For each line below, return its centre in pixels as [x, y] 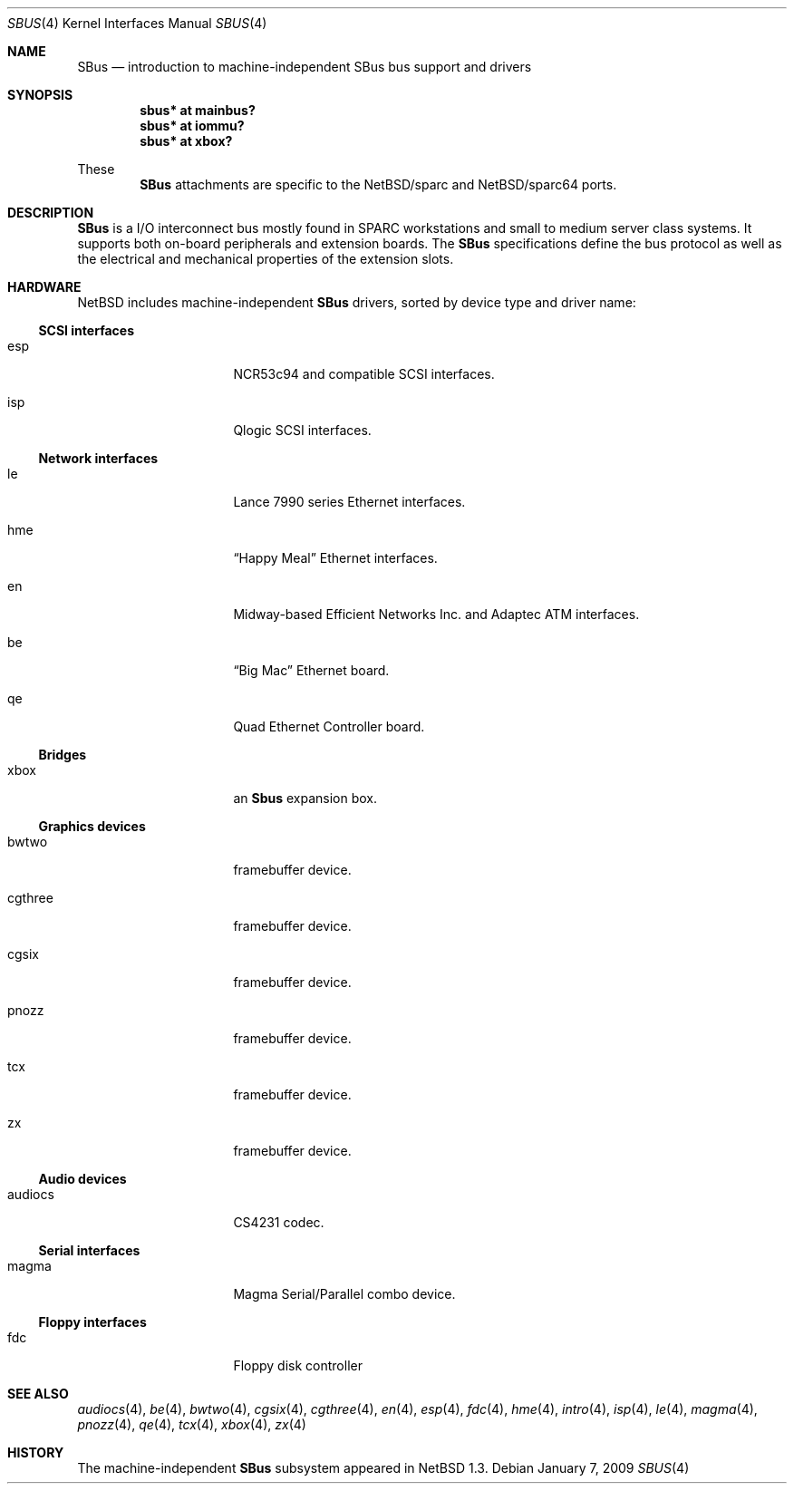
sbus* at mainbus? [198, 110]
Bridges [63, 755]
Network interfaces [98, 458]
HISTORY [36, 1452]
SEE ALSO [38, 1394]
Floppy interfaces [92, 1322]
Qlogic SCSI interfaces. [302, 430]
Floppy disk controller [298, 1365]
